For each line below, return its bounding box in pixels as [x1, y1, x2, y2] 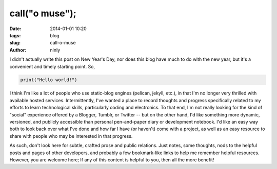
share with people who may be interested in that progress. [9, 133, 133, 139]
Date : [9, 26, 22, 32]
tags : [9, 32, 21, 38]
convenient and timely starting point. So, [9, 63, 95, 69]
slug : [9, 40, 21, 46]
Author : [9, 46, 27, 53]
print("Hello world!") [20, 77, 77, 83]
